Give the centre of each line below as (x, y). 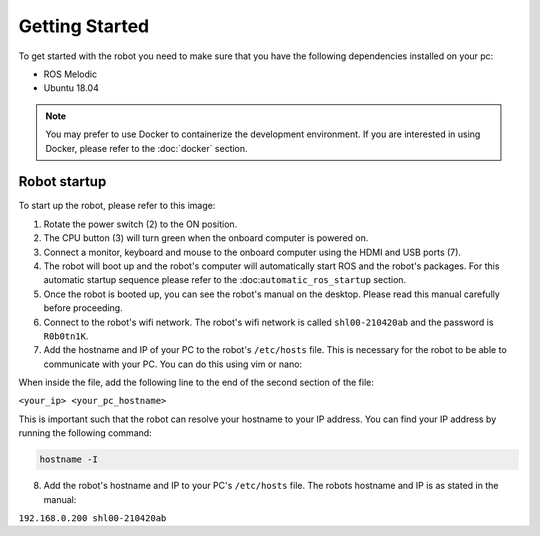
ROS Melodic (70, 74)
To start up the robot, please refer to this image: (117, 206)
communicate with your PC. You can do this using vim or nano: (173, 364)
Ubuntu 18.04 (71, 88)
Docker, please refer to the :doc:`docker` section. (147, 148)
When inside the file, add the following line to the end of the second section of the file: (196, 382)
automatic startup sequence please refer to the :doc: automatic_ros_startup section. (225, 280)
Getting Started (84, 26)
